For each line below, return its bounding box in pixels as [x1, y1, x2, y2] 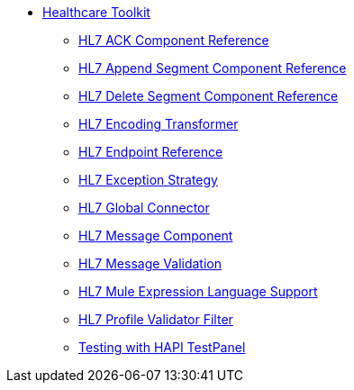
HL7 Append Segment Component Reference [78, 60, 347, 76]
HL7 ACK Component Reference [78, 32, 269, 48]
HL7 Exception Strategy [78, 172, 218, 187]
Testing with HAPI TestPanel [78, 340, 246, 355]
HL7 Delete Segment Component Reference [78, 88, 339, 104]
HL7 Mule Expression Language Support [78, 284, 318, 299]
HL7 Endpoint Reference [78, 144, 223, 159]
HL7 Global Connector [78, 200, 210, 215]
